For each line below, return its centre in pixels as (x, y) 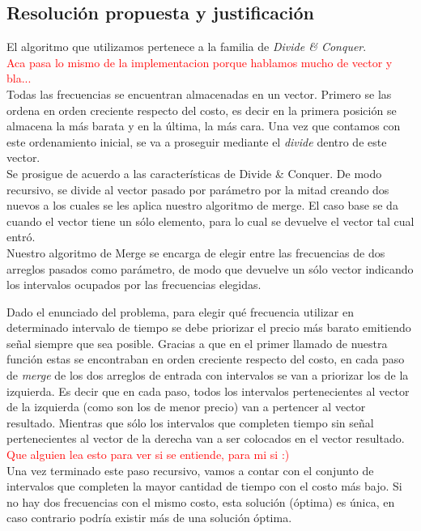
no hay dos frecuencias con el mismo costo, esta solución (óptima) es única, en (201, 501)
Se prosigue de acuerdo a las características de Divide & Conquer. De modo (194, 173)
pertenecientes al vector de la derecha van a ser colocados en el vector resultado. (206, 438)
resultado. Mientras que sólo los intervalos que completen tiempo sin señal (190, 422)
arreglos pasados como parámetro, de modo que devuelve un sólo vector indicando (210, 268)
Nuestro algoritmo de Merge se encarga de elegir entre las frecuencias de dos (196, 252)
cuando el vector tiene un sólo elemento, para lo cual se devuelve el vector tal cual (210, 221)
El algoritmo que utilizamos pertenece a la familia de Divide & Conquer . (187, 47)
